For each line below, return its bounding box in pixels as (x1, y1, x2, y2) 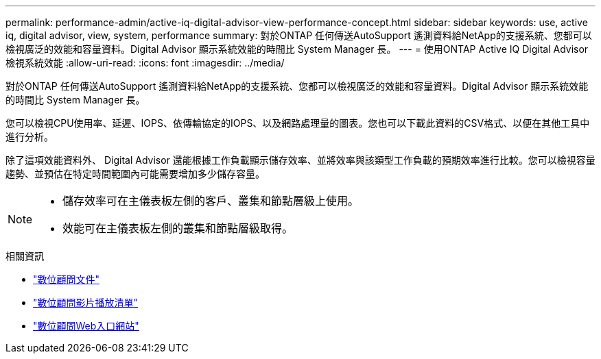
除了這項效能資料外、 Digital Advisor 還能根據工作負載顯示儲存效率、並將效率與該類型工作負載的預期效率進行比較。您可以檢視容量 (5, 154, 596, 166)
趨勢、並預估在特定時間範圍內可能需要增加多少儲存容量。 (5, 168, 265, 179)
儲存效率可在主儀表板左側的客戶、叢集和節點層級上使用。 (62, 194, 360, 208)
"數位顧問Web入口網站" (33, 320, 139, 332)
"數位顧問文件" (33, 273, 100, 285)
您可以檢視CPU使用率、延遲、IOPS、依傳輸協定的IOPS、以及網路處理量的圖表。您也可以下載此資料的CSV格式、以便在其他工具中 (5, 117, 590, 129)
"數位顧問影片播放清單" (33, 297, 139, 308)
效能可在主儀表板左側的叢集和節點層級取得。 (62, 221, 294, 235)
